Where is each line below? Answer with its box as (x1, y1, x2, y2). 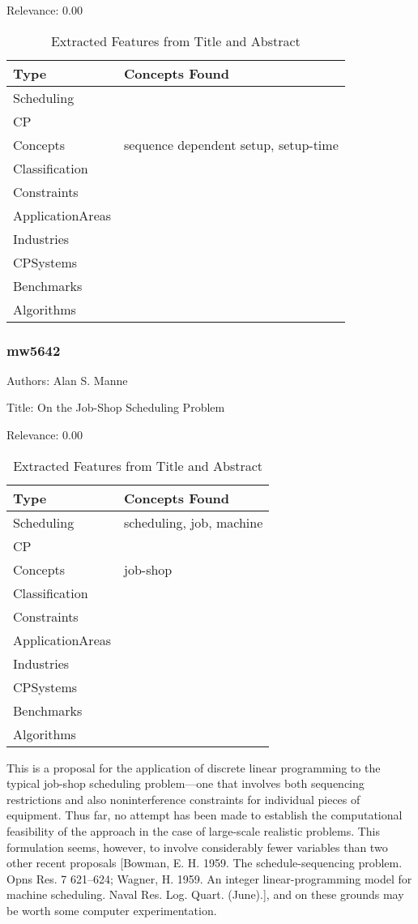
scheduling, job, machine (124, 512, 263, 532)
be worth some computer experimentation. (6, 901, 217, 918)
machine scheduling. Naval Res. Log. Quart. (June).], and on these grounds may (6, 886, 404, 903)
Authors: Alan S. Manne (6, 371, 128, 388)
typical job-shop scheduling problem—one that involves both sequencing (6, 775, 365, 792)
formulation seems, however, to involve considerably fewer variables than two (6, 838, 388, 855)
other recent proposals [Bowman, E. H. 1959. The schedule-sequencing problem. (6, 854, 403, 871)
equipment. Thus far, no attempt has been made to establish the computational (6, 806, 403, 823)
